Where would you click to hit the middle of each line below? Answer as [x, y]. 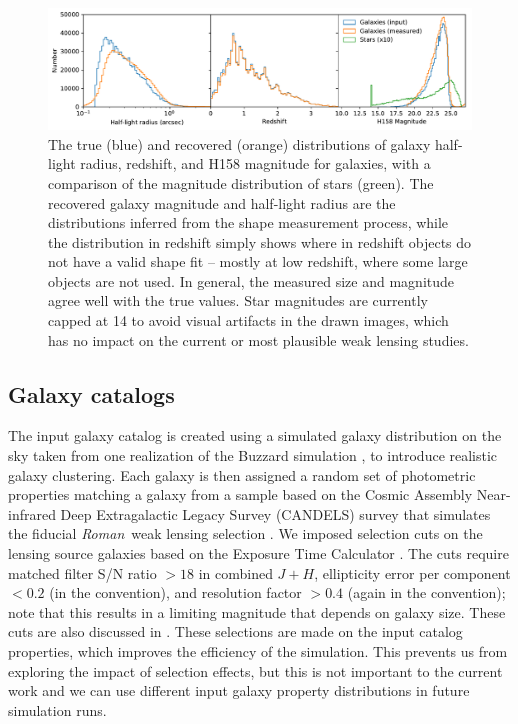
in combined [235, 572]
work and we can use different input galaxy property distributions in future [239, 690]
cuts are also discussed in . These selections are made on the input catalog [235, 631]
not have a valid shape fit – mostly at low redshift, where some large [258, 261]
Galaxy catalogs [91, 393]
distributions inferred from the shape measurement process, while [248, 222]
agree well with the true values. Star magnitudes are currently [238, 300]
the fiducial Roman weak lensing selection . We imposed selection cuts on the [245, 533]
